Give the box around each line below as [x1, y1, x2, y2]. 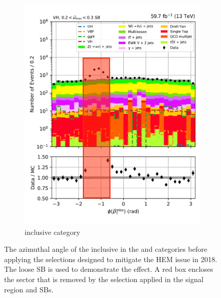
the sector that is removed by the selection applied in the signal [4, 274, 204, 285]
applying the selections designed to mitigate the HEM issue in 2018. [4, 253, 217, 264]
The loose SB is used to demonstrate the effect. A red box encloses [4, 264, 213, 274]
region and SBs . [4, 284, 54, 294]
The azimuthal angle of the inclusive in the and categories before [4, 244, 207, 254]
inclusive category [25, 226, 80, 237]
